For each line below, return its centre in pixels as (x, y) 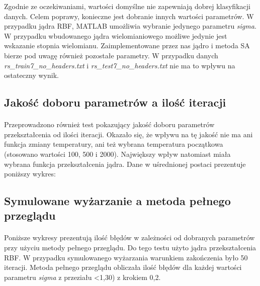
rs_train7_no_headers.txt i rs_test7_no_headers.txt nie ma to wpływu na (120, 65)
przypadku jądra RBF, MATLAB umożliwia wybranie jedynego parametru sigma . (130, 26)
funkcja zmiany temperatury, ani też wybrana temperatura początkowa (114, 144)
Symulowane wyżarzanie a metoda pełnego (117, 201)
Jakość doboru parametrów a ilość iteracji (115, 102)
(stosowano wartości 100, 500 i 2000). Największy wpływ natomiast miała (117, 154)
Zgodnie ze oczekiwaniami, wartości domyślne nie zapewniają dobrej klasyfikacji (127, 6)
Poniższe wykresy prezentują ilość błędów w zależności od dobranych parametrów (129, 237)
